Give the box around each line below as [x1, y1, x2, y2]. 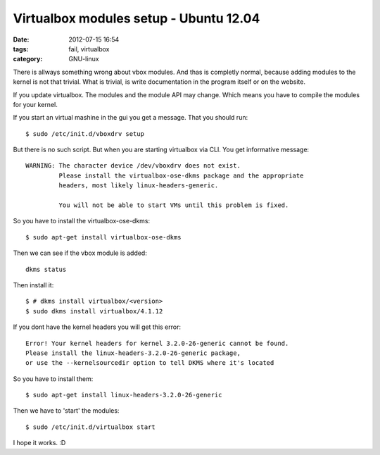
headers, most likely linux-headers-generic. [58, 182, 219, 189]
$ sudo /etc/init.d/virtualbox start [25, 423, 156, 431]
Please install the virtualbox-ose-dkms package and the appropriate [58, 171, 304, 180]
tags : [13, 44, 29, 53]
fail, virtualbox [68, 44, 110, 53]
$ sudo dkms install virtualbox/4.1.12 [25, 307, 163, 315]
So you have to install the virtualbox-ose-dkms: [13, 217, 151, 225]
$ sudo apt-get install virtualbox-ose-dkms [25, 233, 182, 241]
